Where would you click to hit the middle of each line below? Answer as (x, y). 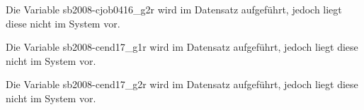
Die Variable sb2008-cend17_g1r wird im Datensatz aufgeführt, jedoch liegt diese (182, 47)
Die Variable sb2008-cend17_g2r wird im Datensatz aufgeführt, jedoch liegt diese (182, 84)
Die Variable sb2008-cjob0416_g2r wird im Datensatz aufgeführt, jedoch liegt (174, 9)
